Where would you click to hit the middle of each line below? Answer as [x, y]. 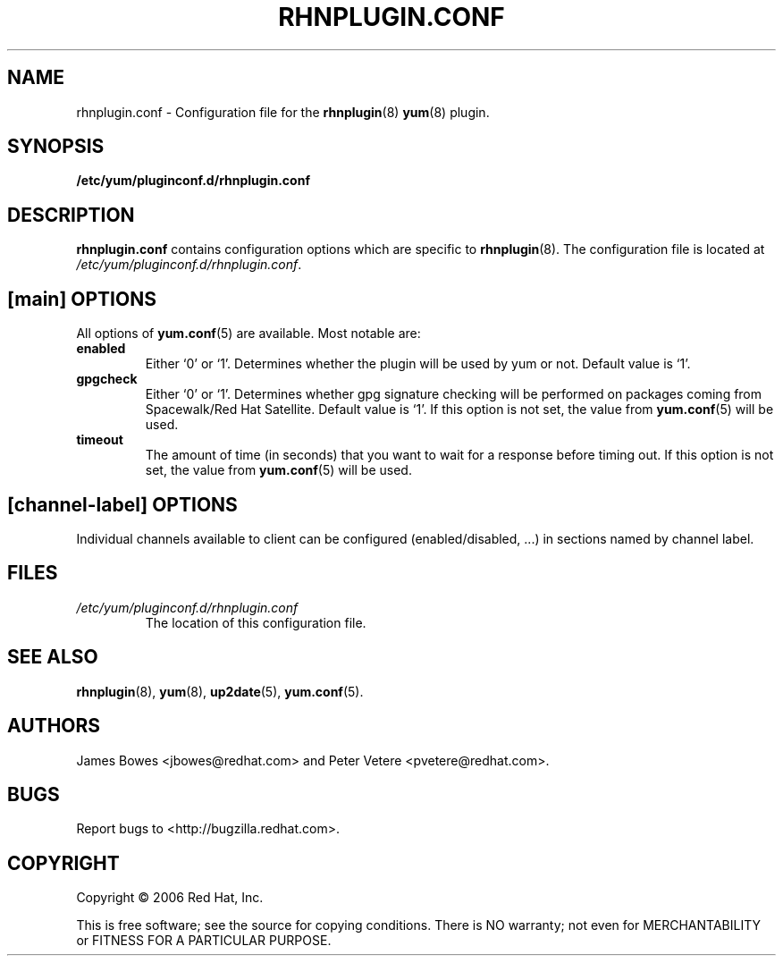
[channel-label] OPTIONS [122, 504]
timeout [100, 440]
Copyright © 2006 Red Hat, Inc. [170, 898]
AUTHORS [54, 726]
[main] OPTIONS [82, 299]
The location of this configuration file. [256, 622]
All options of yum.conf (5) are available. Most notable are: [248, 334]
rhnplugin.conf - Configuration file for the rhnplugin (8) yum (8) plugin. [283, 112]
